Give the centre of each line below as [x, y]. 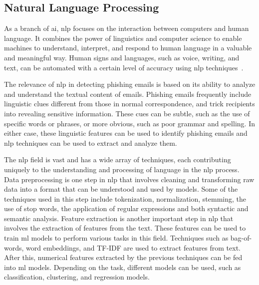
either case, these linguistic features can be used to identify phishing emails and [126, 133]
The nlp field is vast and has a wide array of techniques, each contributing [118, 159]
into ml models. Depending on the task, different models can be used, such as [123, 267]
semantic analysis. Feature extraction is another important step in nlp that [119, 218]
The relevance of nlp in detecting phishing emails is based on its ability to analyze [130, 84]
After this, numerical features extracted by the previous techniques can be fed [123, 257]
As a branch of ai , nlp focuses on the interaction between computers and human [127, 28]
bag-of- [241, 238]
